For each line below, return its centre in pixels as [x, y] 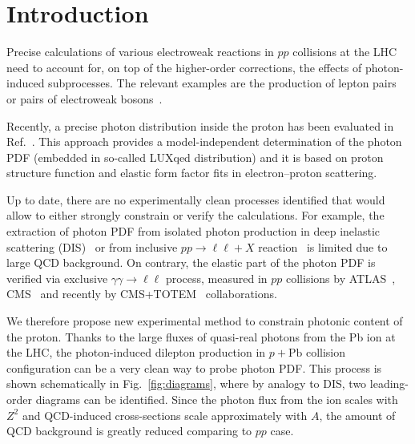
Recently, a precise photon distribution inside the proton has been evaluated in [200, 125]
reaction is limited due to [323, 246]
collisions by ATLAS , [341, 278]
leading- [389, 383]
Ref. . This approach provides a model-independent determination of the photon [204, 141]
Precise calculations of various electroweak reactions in [140, 52]
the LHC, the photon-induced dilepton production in [136, 352]
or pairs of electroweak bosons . [85, 98]
